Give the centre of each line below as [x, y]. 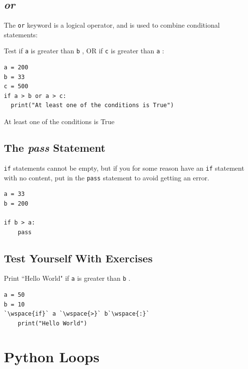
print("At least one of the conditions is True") [92, 105]
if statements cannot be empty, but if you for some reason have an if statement [124, 168]
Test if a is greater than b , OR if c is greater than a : [84, 51]
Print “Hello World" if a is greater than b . [67, 278]
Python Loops [52, 356]
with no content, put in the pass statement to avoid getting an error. [107, 177]
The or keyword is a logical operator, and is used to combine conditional [112, 25]
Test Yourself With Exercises [78, 258]
